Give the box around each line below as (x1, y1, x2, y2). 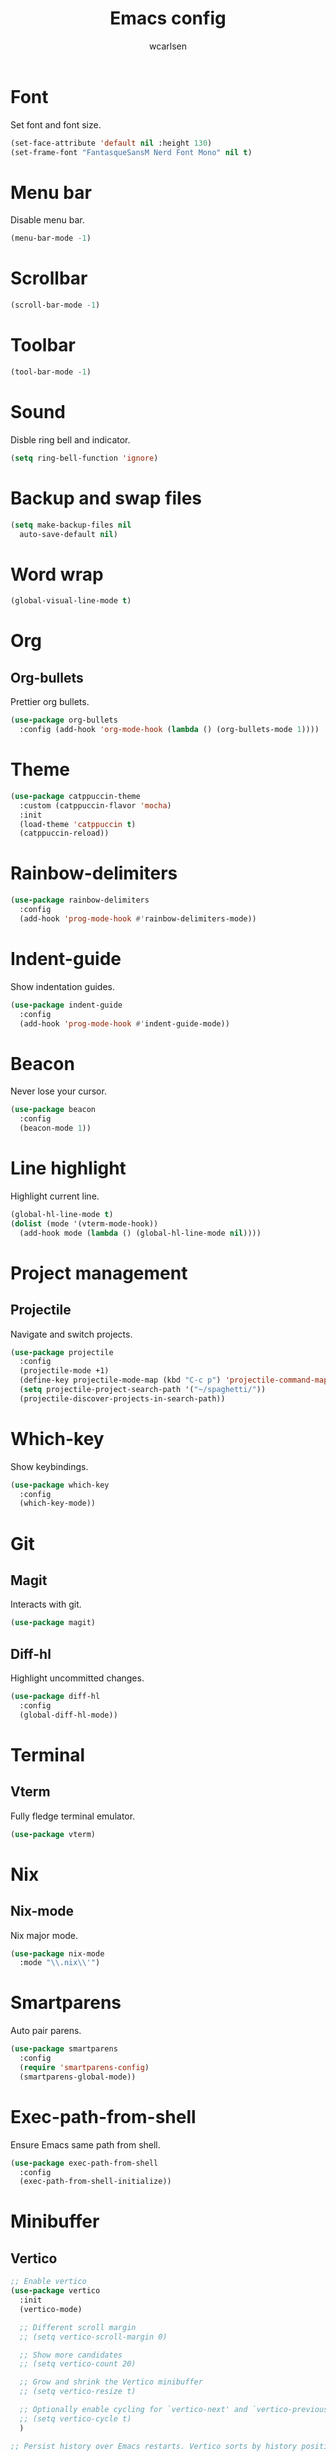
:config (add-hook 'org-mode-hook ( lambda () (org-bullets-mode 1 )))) (19, 725, 320, 735)
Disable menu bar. (10, 214, 85, 226)
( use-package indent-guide (10, 1000, 123, 1010)
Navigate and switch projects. (10, 1328, 133, 1340)
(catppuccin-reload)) (19, 828, 110, 839)
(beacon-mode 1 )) (19, 1123, 92, 1134)
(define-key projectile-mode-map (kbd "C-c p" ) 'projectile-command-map (19, 1375, 329, 1386)
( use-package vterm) (10, 1829, 97, 1839)
